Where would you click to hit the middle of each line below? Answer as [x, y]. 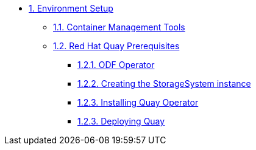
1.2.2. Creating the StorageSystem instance [164, 84]
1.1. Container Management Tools [119, 27]
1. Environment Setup [71, 8]
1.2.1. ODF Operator [116, 65]
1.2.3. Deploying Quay [121, 121]
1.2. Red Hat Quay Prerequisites [116, 46]
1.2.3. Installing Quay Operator [138, 102]
